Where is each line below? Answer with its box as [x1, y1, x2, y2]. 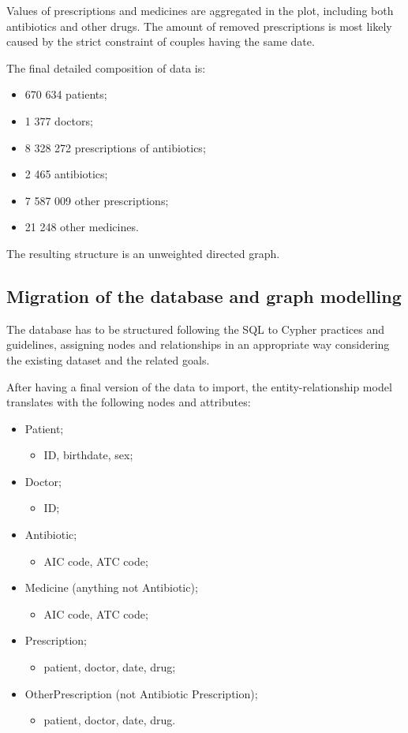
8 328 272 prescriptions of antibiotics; [24, 139, 206, 155]
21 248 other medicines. [24, 219, 139, 235]
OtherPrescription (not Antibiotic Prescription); [24, 685, 258, 701]
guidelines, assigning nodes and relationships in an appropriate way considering [6, 336, 390, 353]
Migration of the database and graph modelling [6, 283, 402, 308]
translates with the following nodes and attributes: [6, 394, 251, 410]
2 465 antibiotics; [24, 166, 108, 182]
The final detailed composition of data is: [6, 59, 206, 76]
